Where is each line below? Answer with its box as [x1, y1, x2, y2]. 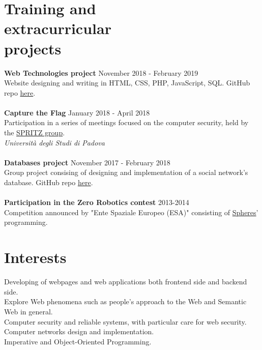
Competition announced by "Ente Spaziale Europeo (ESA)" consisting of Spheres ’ [4, 207, 258, 217]
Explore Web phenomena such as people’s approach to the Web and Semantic [4, 296, 247, 307]
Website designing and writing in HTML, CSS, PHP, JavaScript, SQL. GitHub [4, 77, 250, 88]
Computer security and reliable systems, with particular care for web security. [4, 316, 247, 327]
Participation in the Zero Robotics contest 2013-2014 [4, 197, 189, 208]
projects [4, 38, 62, 59]
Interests [4, 247, 67, 268]
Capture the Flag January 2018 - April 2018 [4, 107, 150, 118]
